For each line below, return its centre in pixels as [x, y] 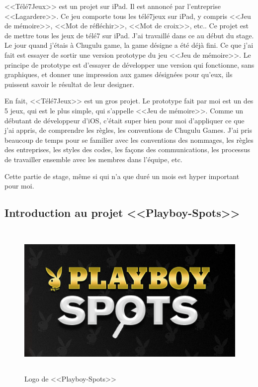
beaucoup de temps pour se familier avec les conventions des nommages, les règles [129, 140]
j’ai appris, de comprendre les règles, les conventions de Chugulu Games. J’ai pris [129, 130]
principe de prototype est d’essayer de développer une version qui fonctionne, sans [129, 64]
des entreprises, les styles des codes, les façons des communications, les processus [127, 149]
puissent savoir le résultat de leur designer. [70, 84]
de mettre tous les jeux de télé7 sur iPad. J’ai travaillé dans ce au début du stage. [129, 35]
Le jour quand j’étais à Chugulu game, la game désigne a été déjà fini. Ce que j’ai [129, 45]
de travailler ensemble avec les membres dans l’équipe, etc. [93, 159]
